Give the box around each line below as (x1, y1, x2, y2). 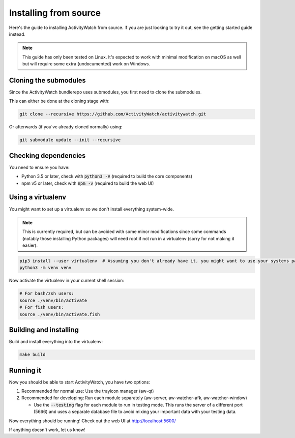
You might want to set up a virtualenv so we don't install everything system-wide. (9, 206, 174, 212)
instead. (9, 31, 26, 37)
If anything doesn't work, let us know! (9, 427, 86, 433)
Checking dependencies (9, 151, 86, 160)
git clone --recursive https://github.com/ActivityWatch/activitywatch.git (19, 111, 206, 117)
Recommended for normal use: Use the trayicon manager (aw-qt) (21, 388, 154, 394)
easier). (22, 242, 38, 248)
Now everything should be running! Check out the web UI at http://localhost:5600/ (9, 418, 177, 424)
